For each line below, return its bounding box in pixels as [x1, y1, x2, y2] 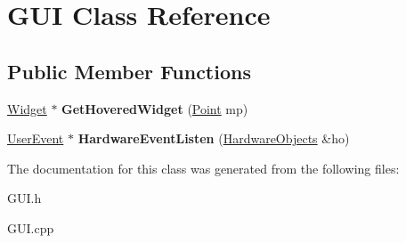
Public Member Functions [7, 57, 251, 85]
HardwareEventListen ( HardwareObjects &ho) [77, 129, 350, 148]
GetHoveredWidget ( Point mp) [61, 99, 248, 117]
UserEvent [7, 129, 64, 148]
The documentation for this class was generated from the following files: [7, 158, 400, 177]
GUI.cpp [7, 218, 54, 237]
